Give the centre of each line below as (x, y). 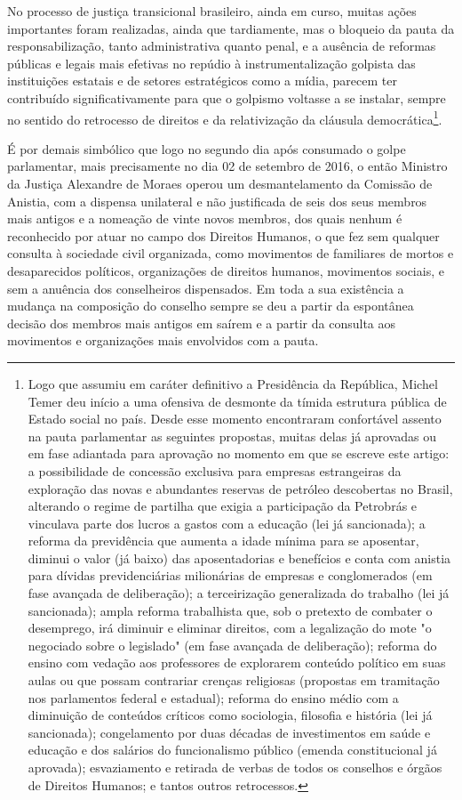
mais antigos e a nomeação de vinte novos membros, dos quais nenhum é (205, 218)
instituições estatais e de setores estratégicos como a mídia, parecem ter (202, 81)
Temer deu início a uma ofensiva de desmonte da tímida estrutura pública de (237, 401)
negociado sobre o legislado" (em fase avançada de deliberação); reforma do (232, 645)
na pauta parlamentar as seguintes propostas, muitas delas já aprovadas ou (232, 436)
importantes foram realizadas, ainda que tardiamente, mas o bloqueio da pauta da (231, 28)
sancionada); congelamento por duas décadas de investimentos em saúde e (229, 732)
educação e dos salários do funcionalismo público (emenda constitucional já (232, 750)
